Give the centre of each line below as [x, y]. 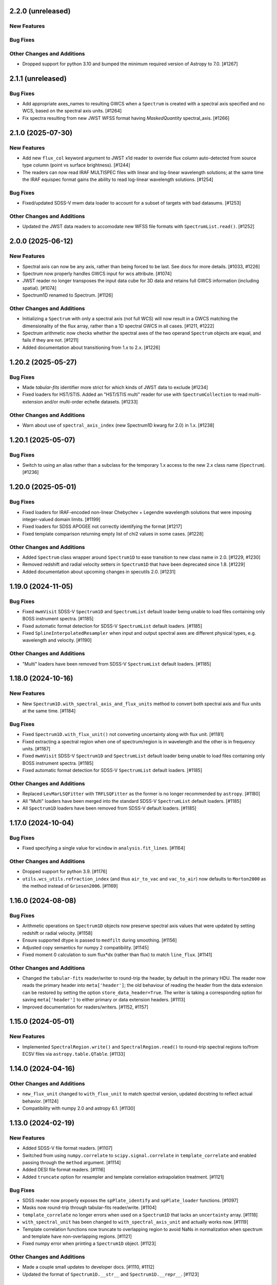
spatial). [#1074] [39, 288]
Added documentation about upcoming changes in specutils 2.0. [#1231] [99, 572]
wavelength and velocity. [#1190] [57, 640]
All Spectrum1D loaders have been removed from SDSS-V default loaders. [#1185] [110, 808]
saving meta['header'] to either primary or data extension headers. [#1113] [104, 1000]
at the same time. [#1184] [49, 711]
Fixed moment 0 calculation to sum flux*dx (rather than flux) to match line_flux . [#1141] [117, 954]
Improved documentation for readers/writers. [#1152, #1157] [85, 1007]
